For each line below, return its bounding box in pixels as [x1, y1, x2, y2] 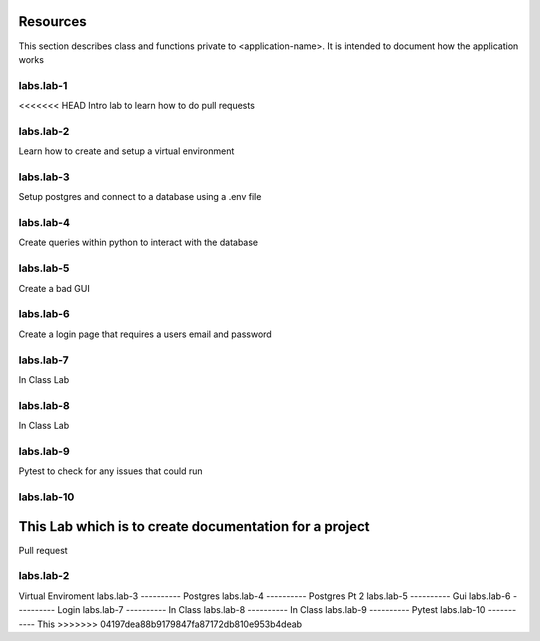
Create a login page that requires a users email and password [18, 328, 272, 340]
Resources [18, 13, 87, 30]
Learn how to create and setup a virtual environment [18, 145, 235, 157]
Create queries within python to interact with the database [18, 236, 259, 249]
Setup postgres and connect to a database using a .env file [18, 191, 262, 203]
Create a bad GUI [18, 282, 90, 294]
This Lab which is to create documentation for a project [18, 518, 370, 535]
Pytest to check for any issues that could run [18, 465, 204, 477]
